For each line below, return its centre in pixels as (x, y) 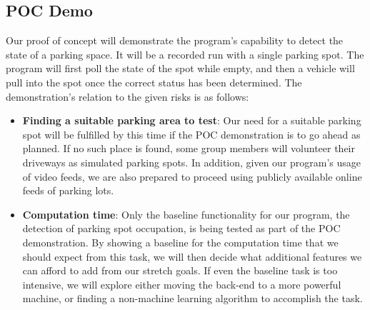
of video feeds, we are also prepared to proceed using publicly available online (192, 176)
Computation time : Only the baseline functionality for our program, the (186, 214)
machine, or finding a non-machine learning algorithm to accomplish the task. (192, 298)
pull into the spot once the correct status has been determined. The (154, 82)
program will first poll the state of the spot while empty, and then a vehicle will (180, 68)
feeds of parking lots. (68, 190)
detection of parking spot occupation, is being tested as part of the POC (181, 228)
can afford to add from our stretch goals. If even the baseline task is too (180, 270)
